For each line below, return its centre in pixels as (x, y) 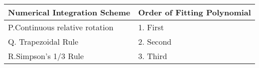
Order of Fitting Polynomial (194, 12)
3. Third (153, 56)
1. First (151, 27)
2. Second (155, 41)
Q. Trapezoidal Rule (43, 41)
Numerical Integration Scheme (69, 12)
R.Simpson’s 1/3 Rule (46, 56)
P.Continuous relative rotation (61, 27)
